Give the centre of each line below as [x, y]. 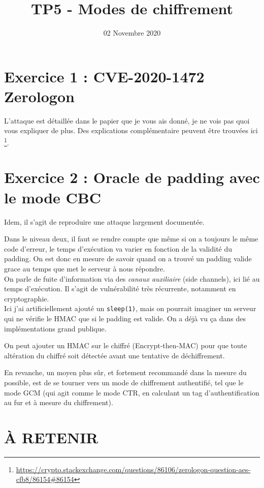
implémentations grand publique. [55, 328]
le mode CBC [53, 197]
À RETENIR [51, 437]
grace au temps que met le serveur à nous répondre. [85, 268]
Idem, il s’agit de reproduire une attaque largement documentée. [104, 221]
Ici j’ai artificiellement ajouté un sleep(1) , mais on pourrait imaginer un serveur [130, 308]
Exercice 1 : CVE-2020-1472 [104, 76]
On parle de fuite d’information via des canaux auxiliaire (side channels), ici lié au [132, 278]
